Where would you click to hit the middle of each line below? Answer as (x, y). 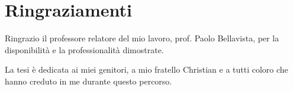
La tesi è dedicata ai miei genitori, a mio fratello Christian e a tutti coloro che (146, 69)
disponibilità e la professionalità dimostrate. (84, 49)
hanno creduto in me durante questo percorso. (88, 81)
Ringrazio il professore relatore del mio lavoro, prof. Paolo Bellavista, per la (142, 38)
